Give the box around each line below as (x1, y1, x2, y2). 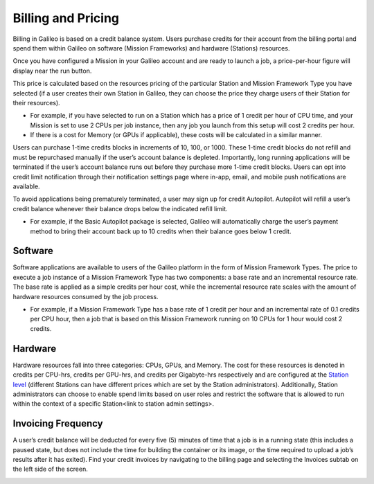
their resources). (12, 98, 60, 107)
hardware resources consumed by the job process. (12, 292, 159, 301)
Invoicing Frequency (12, 418, 103, 429)
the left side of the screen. (12, 465, 88, 474)
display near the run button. (12, 66, 92, 75)
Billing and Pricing (12, 10, 120, 26)
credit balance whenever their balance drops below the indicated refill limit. (12, 204, 228, 213)
